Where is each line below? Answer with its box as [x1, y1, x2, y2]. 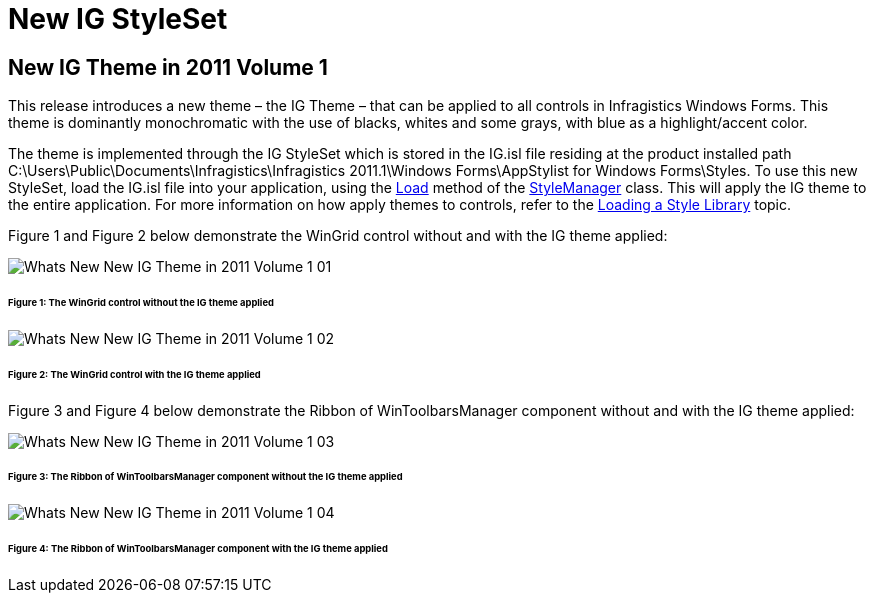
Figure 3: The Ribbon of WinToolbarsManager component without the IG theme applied [8, 471, 403, 483]
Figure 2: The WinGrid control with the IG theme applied [8, 368, 261, 380]
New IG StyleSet [8, 2, 228, 36]
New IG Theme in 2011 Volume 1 [8, 54, 328, 80]
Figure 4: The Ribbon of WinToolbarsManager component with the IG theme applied [8, 543, 388, 555]
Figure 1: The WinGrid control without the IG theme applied [8, 297, 274, 309]
